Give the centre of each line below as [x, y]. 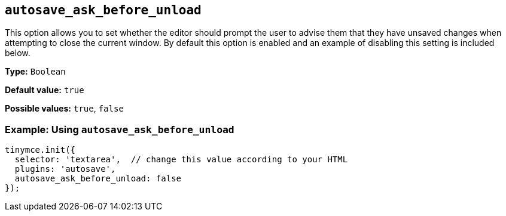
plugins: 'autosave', [65, 169]
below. [18, 53]
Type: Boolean [35, 72]
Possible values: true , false [64, 109]
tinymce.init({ [40, 150]
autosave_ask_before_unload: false [98, 179]
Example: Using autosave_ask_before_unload [120, 129]
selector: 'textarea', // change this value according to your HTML [181, 160]
